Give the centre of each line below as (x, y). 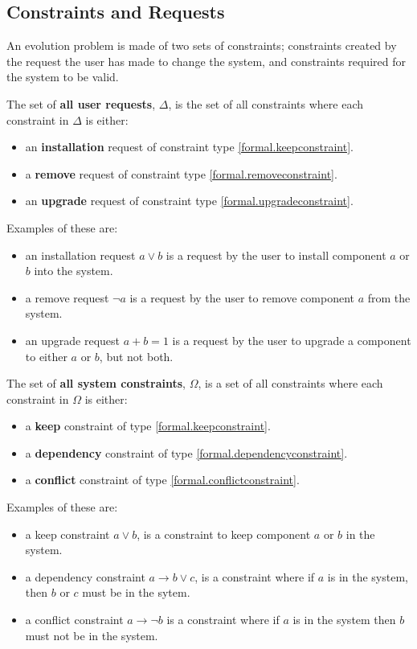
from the (389, 297)
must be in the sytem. (136, 592)
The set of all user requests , (81, 103)
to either (46, 356)
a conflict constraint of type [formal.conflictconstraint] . (162, 480)
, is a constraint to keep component (224, 534)
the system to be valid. (63, 77)
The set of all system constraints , (96, 383)
